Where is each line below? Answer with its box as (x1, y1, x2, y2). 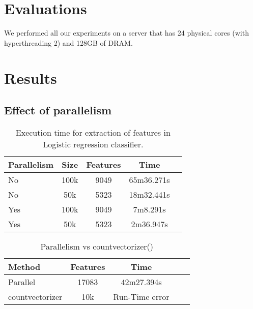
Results (4, 67, 57, 88)
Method (8, 260, 41, 272)
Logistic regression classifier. (43, 138, 144, 150)
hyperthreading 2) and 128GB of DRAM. (4, 37, 133, 48)
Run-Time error (113, 290, 170, 302)
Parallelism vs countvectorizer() (40, 240, 153, 252)
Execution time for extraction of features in (15, 126, 171, 138)
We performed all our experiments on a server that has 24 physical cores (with (4, 27, 249, 38)
